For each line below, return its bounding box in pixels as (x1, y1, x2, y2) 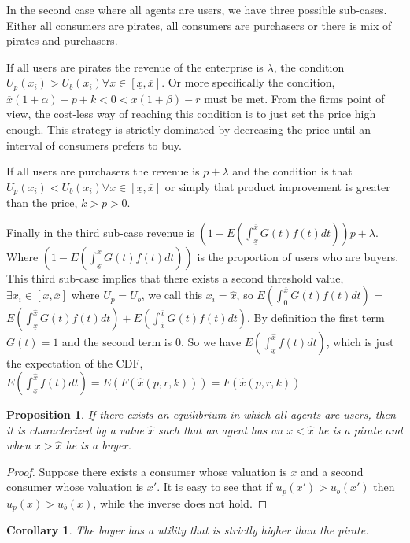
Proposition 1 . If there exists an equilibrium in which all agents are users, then (6, 406, 396, 423)
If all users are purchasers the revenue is (6, 163, 200, 179)
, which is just (326, 334, 394, 350)
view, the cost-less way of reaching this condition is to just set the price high (6, 105, 376, 122)
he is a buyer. (65, 437, 131, 453)
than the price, (6, 194, 78, 211)
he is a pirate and (317, 421, 403, 438)
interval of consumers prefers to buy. (6, 136, 182, 153)
